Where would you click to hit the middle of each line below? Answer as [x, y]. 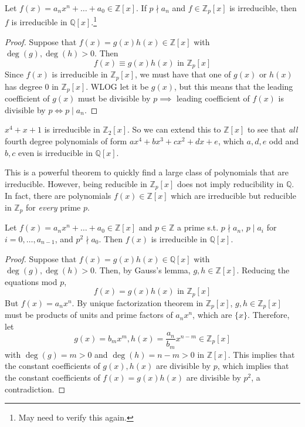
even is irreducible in [55, 152]
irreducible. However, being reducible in [76, 183]
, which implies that [253, 366]
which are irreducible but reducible [233, 196]
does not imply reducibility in [230, 183]
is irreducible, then [263, 8]
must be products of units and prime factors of [89, 315]
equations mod [31, 281]
